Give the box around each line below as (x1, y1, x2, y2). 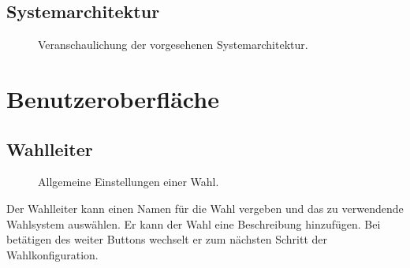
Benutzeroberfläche (6, 82, 219, 114)
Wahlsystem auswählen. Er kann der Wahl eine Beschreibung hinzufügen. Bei (6, 215, 381, 232)
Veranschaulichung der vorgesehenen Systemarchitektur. (38, 36, 308, 53)
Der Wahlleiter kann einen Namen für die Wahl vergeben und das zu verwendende (6, 199, 404, 216)
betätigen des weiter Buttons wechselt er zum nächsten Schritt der (6, 231, 327, 248)
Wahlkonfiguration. (6, 246, 99, 262)
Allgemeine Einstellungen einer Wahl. (38, 173, 219, 190)
